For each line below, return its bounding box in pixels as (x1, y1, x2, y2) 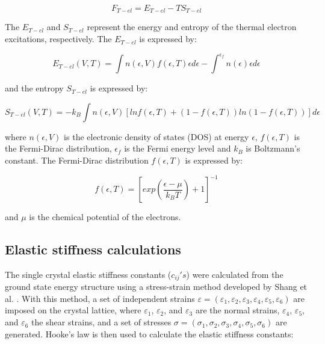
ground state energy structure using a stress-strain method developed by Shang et (5, 280, 308, 293)
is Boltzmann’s (246, 142, 300, 155)
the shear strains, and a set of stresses (31, 316, 172, 328)
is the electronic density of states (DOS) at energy (64, 130, 249, 143)
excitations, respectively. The (5, 32, 112, 45)
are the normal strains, (195, 304, 280, 316)
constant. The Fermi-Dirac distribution (5, 153, 149, 166)
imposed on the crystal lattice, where (5, 304, 141, 316)
